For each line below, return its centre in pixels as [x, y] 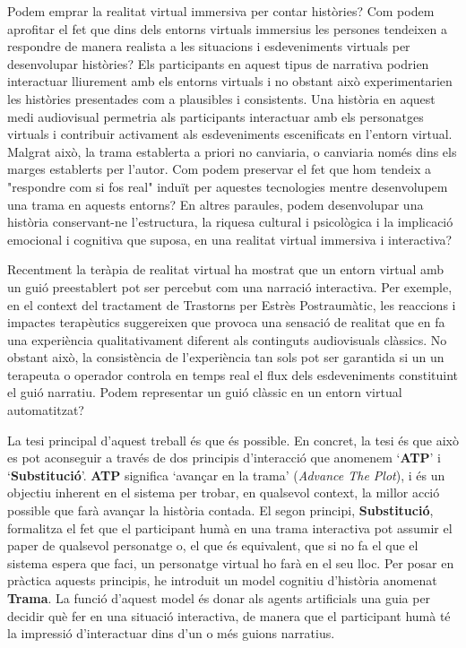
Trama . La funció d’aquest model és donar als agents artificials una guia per [219, 598]
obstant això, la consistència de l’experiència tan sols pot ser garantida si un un [226, 357]
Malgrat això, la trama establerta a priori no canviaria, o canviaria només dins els [232, 151]
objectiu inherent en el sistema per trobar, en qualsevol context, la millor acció [224, 492]
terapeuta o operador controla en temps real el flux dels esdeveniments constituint [233, 374]
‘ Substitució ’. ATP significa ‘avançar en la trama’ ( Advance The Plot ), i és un [226, 475]
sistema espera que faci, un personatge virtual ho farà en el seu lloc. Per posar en [231, 562]
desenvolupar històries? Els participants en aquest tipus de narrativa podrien [218, 63]
